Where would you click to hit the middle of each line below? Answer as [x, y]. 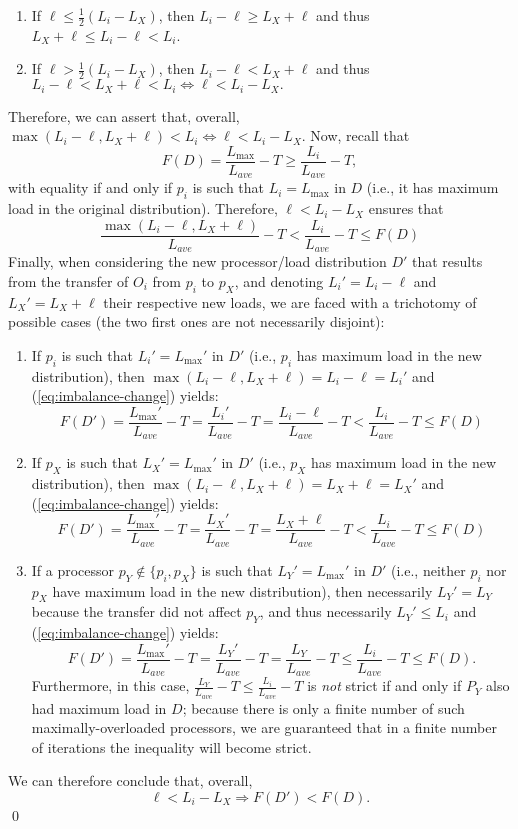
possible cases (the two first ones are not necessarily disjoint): [196, 321]
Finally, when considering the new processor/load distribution [197, 261]
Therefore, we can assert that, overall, [124, 115]
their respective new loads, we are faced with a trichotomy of [290, 301]
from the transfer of [68, 280]
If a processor [73, 569]
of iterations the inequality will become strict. [171, 746]
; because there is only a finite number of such [323, 707]
